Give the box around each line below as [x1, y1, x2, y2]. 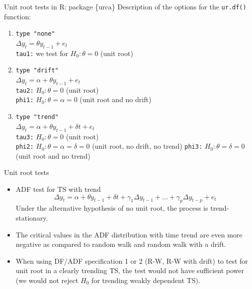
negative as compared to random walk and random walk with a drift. [15, 239, 226, 249]
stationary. [15, 213, 48, 223]
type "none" [15, 30, 55, 38]
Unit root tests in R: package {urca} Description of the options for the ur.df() [4, 1, 247, 11]
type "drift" [15, 67, 59, 74]
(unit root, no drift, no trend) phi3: [92, 141, 203, 151]
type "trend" [15, 114, 59, 121]
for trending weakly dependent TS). [91, 275, 200, 286]
